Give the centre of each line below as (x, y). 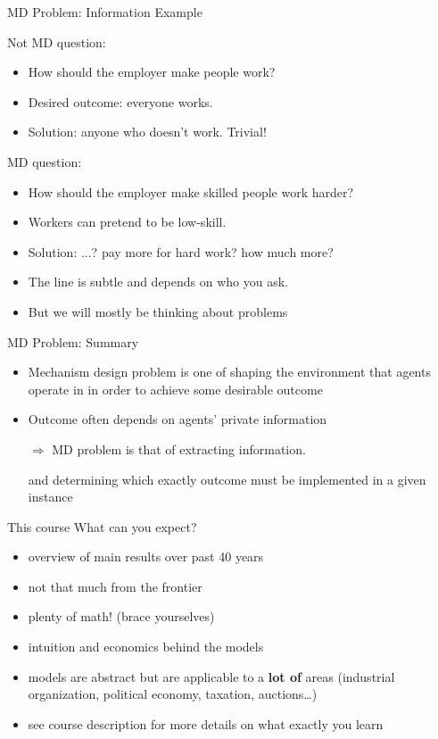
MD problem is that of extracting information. (179, 448)
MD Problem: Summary (73, 341)
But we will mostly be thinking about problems (158, 311)
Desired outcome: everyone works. (120, 101)
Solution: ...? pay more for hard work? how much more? (181, 251)
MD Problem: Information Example (105, 12)
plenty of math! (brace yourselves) (121, 616)
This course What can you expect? (102, 526)
